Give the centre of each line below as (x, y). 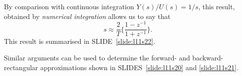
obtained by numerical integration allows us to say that (87, 16)
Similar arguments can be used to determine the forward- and (97, 57)
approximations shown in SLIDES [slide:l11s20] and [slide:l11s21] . (139, 67)
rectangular (21, 67)
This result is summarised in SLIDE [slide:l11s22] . (80, 41)
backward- (208, 57)
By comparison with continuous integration (69, 6)
